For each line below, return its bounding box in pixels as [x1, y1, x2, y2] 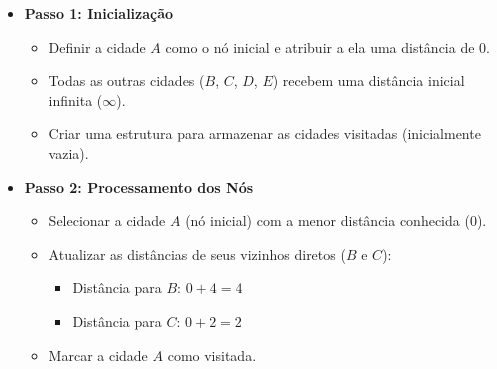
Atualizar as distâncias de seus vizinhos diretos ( [48, 243, 346, 264]
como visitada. [167, 344, 257, 365]
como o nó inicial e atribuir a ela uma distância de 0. [165, 36, 490, 57]
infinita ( [48, 89, 103, 110]
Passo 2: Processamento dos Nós [24, 176, 254, 197]
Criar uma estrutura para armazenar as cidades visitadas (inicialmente [48, 123, 481, 144]
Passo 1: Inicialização [24, 3, 174, 23]
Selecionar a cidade [48, 210, 166, 231]
